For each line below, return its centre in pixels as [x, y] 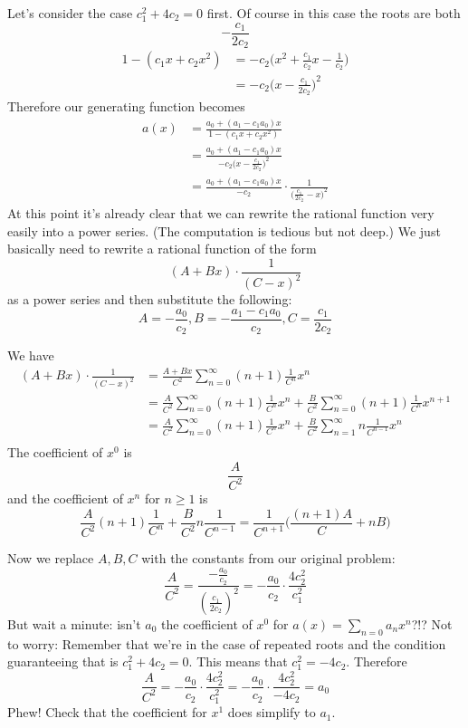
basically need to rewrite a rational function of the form [162, 249]
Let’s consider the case [70, 13]
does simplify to [272, 712]
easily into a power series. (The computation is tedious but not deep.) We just [224, 230]
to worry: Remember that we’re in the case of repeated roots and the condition [227, 643]
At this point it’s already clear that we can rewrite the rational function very [221, 213]
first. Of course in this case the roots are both [334, 13]
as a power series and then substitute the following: [150, 299]
